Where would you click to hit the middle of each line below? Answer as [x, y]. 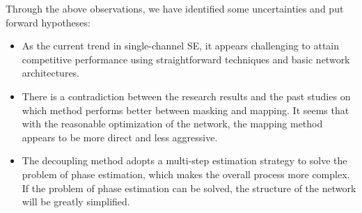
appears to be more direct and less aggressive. [120, 137]
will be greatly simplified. [76, 202]
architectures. [51, 73]
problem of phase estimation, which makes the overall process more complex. [186, 174]
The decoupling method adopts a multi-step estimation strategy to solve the [184, 160]
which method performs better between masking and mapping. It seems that [186, 110]
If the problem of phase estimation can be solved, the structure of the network [189, 188]
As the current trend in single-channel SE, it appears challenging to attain [181, 46]
